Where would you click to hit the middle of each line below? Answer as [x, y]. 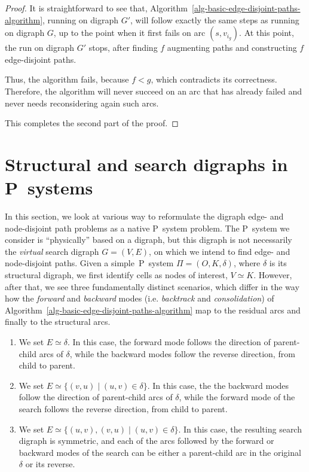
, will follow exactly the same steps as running [215, 19]
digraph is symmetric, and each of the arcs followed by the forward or [146, 441]
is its [278, 263]
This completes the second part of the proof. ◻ [92, 123]
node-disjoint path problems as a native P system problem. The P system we [147, 228]
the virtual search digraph [52, 251]
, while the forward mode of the [237, 397]
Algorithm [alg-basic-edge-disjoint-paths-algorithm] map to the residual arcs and [153, 310]
